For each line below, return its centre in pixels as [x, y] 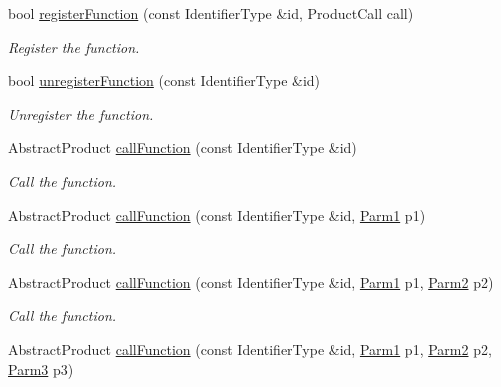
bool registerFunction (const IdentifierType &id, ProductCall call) [211, 13]
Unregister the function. [81, 113]
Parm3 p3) [41, 368]
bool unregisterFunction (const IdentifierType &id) [164, 80]
